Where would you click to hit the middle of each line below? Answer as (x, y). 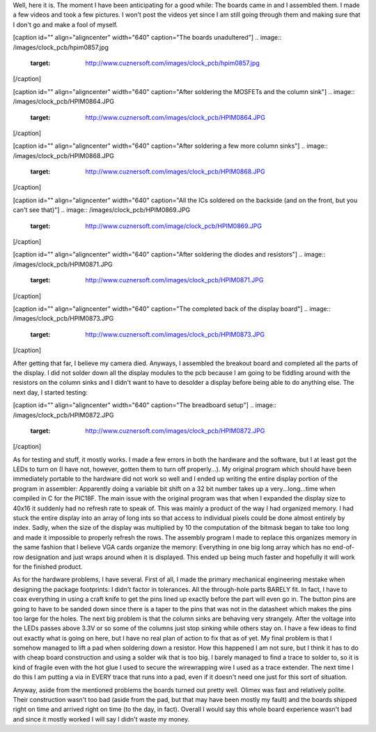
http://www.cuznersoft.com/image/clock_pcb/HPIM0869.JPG (174, 226)
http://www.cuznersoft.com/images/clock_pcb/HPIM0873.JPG (175, 334)
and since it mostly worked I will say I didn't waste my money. (101, 719)
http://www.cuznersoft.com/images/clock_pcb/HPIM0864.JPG (175, 117)
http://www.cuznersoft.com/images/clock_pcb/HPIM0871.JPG (174, 280)
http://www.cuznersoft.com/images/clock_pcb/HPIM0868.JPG (175, 171)
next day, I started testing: (50, 392)
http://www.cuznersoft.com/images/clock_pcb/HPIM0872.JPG (175, 430)
